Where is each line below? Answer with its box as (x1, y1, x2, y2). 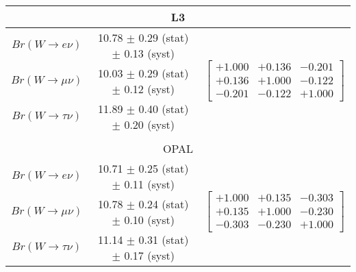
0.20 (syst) (124, 116, 175, 132)
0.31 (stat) (138, 232, 189, 247)
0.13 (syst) (124, 45, 175, 61)
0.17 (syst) (124, 247, 175, 263)
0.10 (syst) (124, 212, 175, 227)
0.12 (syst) (124, 81, 175, 97)
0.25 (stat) (138, 160, 189, 176)
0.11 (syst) (124, 176, 175, 192)
